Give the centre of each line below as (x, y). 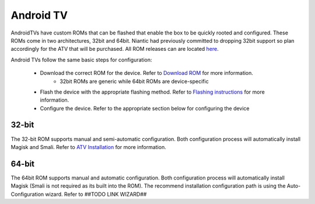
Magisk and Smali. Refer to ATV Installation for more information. (88, 147)
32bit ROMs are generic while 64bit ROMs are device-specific (134, 81)
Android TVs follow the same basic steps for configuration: (81, 60)
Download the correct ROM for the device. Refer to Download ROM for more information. (147, 73)
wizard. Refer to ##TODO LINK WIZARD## (96, 194)
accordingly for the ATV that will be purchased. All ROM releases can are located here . (115, 49)
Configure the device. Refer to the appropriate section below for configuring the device (145, 108)
